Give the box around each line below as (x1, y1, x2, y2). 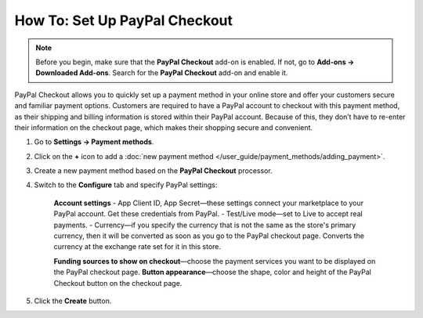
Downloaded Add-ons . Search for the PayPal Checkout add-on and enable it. (35, 68, 288, 78)
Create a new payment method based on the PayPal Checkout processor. (34, 166, 273, 175)
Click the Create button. (34, 296, 112, 305)
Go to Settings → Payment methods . (34, 137, 154, 146)
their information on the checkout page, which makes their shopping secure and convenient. (14, 122, 313, 132)
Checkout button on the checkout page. (53, 278, 183, 287)
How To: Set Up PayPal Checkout (14, 12, 233, 29)
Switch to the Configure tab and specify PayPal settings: (34, 180, 218, 190)
